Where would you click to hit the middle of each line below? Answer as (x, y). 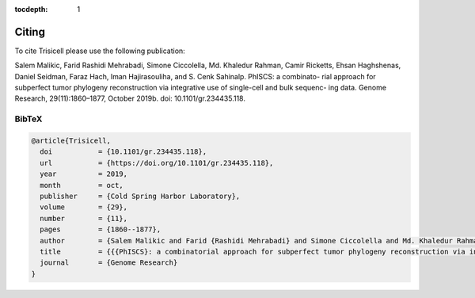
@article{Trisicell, (71, 141)
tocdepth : (31, 9)
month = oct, (82, 185)
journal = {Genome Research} (109, 263)
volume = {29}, (84, 207)
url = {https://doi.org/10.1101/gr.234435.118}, (157, 163)
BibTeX (28, 119)
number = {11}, (84, 218)
